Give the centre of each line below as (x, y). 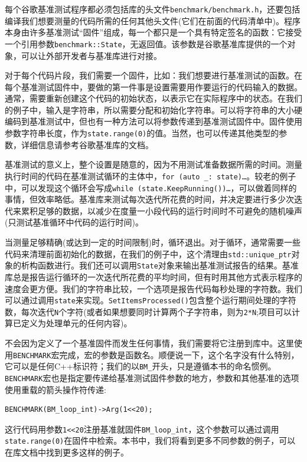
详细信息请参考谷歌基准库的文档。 (87, 144)
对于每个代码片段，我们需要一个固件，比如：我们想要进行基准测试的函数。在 (153, 75)
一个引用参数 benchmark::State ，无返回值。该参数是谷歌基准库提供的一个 (146, 43)
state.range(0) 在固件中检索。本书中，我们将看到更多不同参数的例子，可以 (150, 440)
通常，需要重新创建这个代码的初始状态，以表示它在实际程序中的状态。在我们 (153, 98)
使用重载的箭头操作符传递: (55, 389)
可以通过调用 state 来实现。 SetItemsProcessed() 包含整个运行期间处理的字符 (151, 300)
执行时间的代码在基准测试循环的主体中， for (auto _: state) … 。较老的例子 (151, 176)
